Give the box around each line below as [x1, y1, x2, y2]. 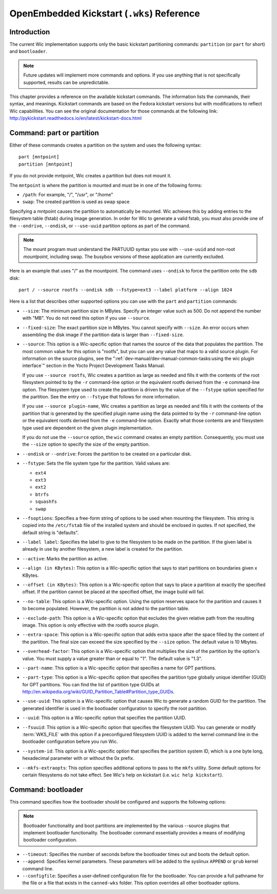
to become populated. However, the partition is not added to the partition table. [22, 606, 190, 612]
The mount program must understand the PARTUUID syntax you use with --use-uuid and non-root [23, 246, 235, 252]
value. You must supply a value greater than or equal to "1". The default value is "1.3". [22, 655, 203, 662]
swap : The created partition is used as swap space [22, 198, 130, 205]
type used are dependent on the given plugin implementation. [22, 425, 153, 431]
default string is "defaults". [22, 530, 79, 536]
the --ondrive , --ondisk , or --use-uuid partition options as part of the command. [9, 223, 191, 229]
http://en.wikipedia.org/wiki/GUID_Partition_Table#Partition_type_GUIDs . [22, 689, 175, 695]
